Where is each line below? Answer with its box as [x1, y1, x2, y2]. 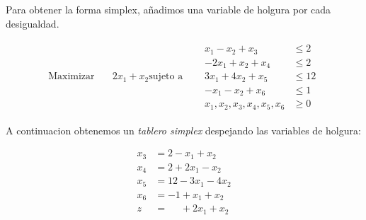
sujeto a [149, 71, 183, 82]
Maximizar [48, 71, 95, 82]
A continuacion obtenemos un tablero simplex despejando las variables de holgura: [6, 122, 361, 137]
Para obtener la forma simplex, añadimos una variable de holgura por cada [6, 2, 331, 16]
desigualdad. [6, 16, 59, 30]
